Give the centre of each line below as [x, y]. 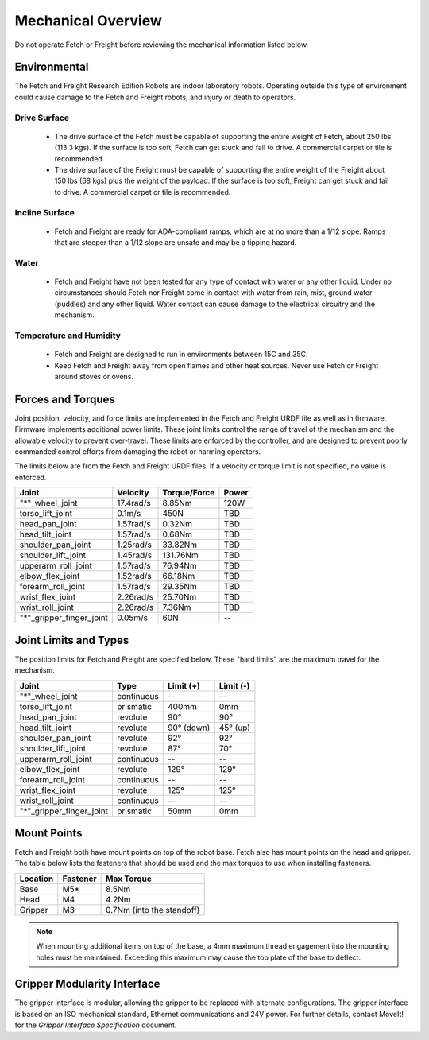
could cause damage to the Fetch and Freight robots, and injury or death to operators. [155, 97]
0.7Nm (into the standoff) [153, 910]
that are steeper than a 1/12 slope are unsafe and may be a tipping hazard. [176, 243]
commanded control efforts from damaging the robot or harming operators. [138, 452]
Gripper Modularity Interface [87, 984]
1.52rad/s [134, 576]
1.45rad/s [134, 555]
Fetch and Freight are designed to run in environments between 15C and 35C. [182, 355]
